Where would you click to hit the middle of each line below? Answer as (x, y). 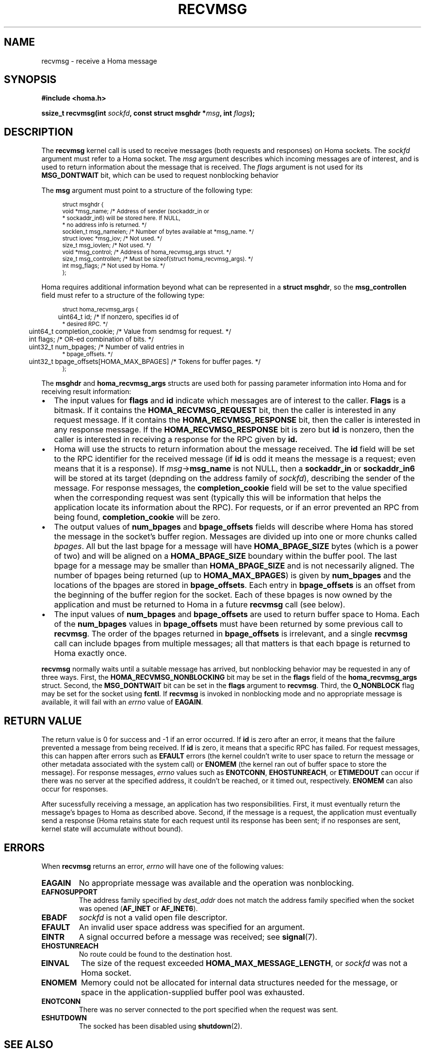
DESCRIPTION (39, 132)
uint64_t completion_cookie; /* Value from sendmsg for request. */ (130, 332)
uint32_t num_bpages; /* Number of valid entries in (106, 347)
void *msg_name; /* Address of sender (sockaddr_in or (136, 212)
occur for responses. (75, 789)
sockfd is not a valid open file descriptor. (153, 917)
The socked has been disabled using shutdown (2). (161, 1026)
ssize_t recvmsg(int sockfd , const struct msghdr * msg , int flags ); (148, 113)
